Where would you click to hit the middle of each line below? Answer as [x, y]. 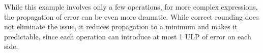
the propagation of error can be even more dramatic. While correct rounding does [131, 16]
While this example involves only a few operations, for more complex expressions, [131, 7]
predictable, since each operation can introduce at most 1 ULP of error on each [128, 36]
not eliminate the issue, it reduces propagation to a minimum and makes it [121, 26]
